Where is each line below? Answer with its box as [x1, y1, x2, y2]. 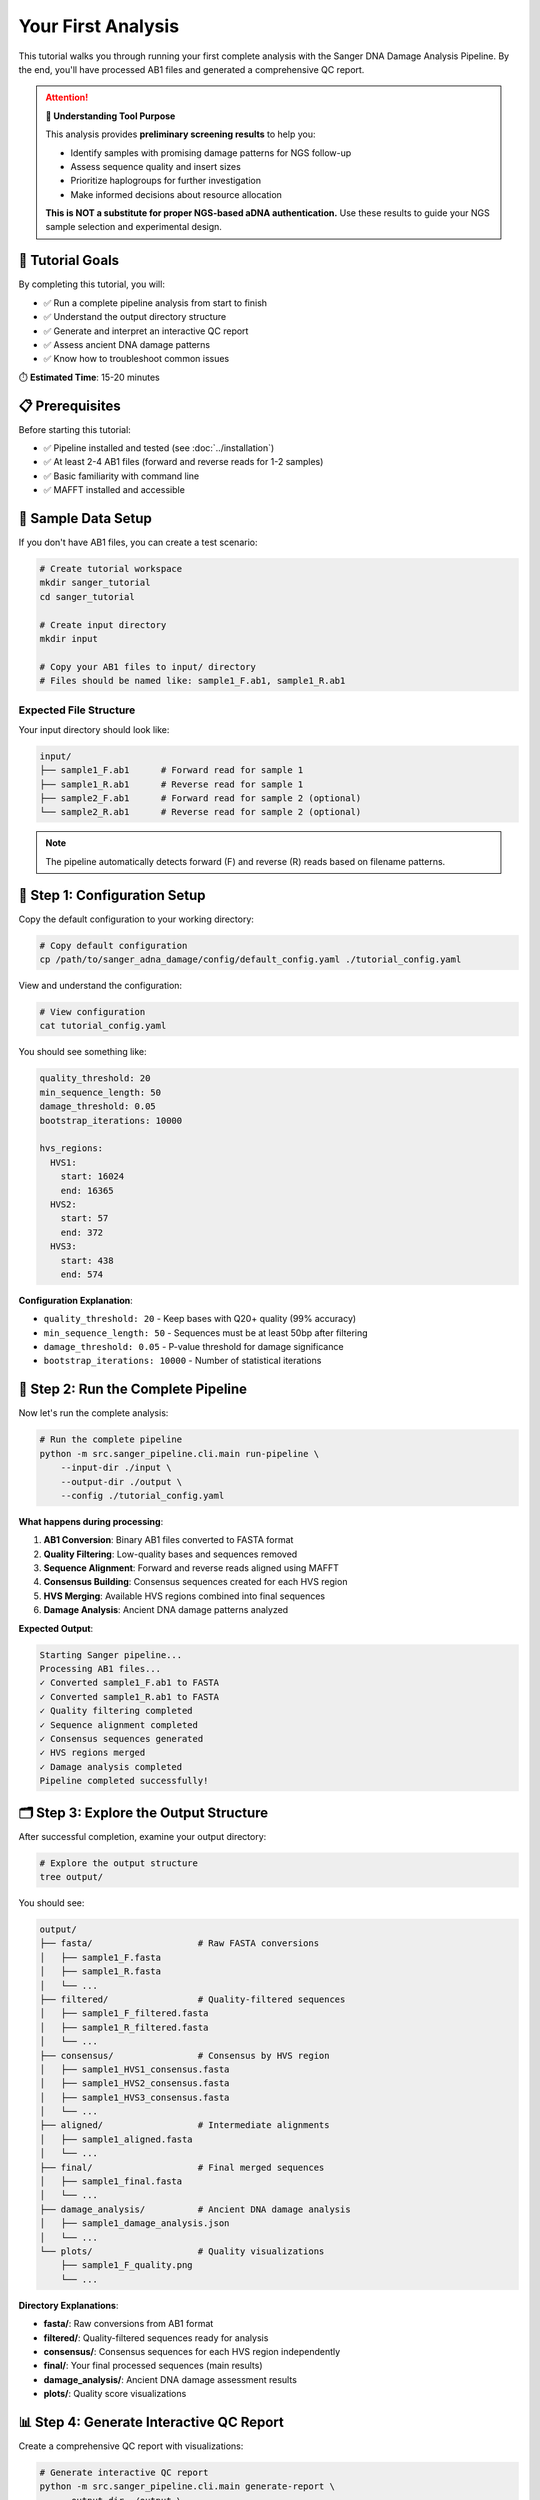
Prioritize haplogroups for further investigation [70, 175, 262, 187]
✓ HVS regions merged [39, 1747, 146, 1759]
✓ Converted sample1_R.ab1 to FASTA [39, 1691, 220, 1702]
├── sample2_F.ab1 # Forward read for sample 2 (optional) [39, 793, 362, 804]
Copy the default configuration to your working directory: [18, 913, 255, 925]
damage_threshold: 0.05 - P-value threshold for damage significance [43, 1341, 344, 1353]
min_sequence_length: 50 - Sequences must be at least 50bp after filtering [43, 1326, 369, 1339]
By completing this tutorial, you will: [18, 278, 165, 290]
